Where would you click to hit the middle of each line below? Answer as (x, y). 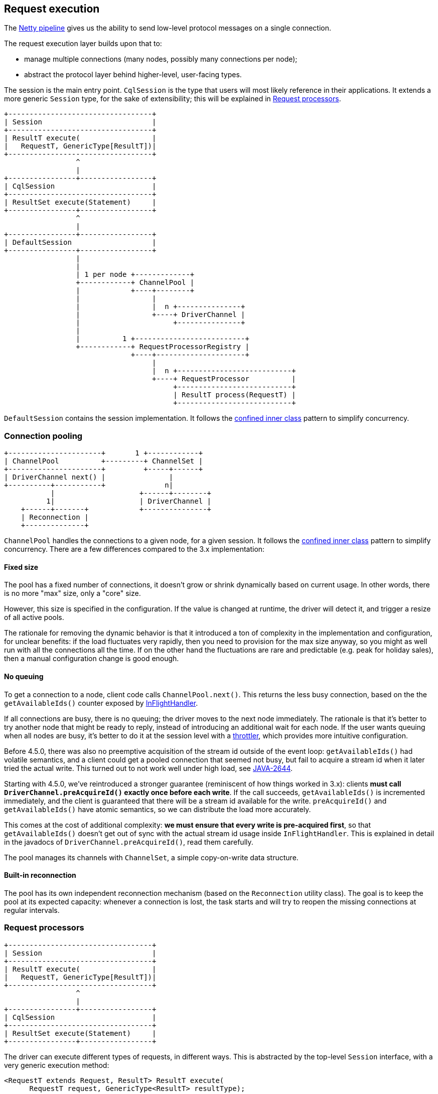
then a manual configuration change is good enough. (92, 659)
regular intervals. (32, 910)
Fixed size (21, 567)
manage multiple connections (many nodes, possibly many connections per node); (161, 59)
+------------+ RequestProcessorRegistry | (163, 347)
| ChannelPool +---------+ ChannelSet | (104, 461)
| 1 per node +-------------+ (135, 275)
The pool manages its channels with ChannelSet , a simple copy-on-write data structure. (151, 857)
